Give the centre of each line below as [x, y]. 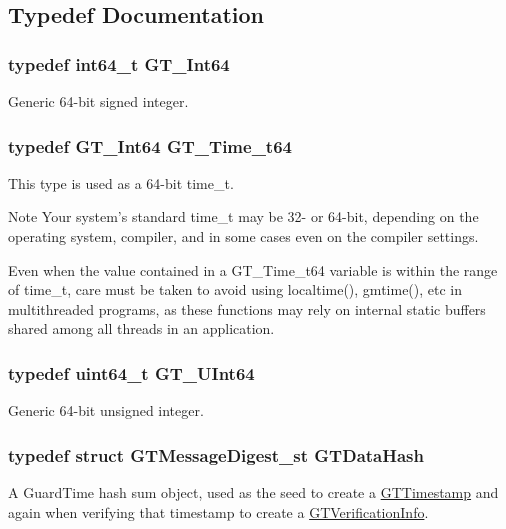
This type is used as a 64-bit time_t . [121, 182]
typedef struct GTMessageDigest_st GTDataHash [216, 454]
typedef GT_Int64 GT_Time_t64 [150, 145]
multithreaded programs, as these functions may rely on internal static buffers [247, 308]
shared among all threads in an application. [141, 328]
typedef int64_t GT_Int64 [119, 63]
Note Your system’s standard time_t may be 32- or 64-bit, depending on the [243, 216]
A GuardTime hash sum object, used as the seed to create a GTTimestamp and [253, 492]
